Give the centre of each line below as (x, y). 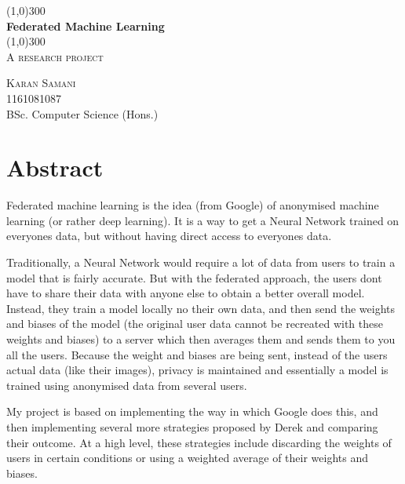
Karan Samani (41, 83)
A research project (55, 56)
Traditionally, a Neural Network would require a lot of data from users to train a (201, 262)
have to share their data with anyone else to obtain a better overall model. (186, 293)
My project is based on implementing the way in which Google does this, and (192, 411)
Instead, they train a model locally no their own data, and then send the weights (201, 308)
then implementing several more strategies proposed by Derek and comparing (192, 427)
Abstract (55, 167)
